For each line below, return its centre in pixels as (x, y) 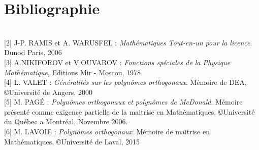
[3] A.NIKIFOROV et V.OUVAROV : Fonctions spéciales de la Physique (117, 62)
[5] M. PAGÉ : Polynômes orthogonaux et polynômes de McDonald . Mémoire (123, 102)
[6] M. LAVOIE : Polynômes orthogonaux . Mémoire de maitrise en (107, 132)
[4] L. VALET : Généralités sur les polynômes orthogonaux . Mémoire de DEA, (125, 82)
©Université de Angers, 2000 (48, 92)
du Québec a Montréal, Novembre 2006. (66, 121)
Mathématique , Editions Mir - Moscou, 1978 (73, 72)
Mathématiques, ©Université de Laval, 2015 (72, 141)
